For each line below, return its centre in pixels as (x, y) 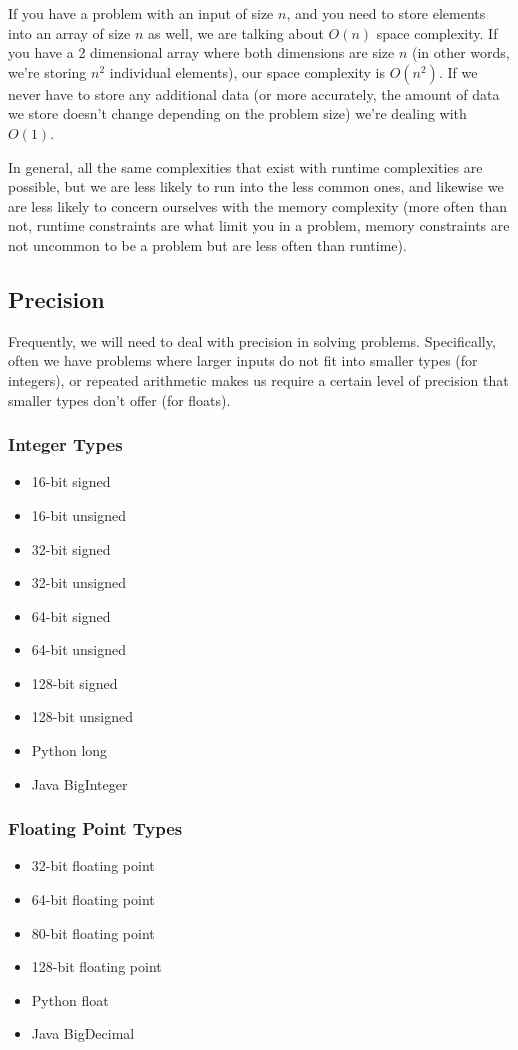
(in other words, (460, 52)
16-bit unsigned (79, 514)
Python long (69, 750)
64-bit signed (71, 615)
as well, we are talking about (236, 32)
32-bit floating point (93, 865)
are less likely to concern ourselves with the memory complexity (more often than (257, 205)
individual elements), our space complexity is (247, 71)
